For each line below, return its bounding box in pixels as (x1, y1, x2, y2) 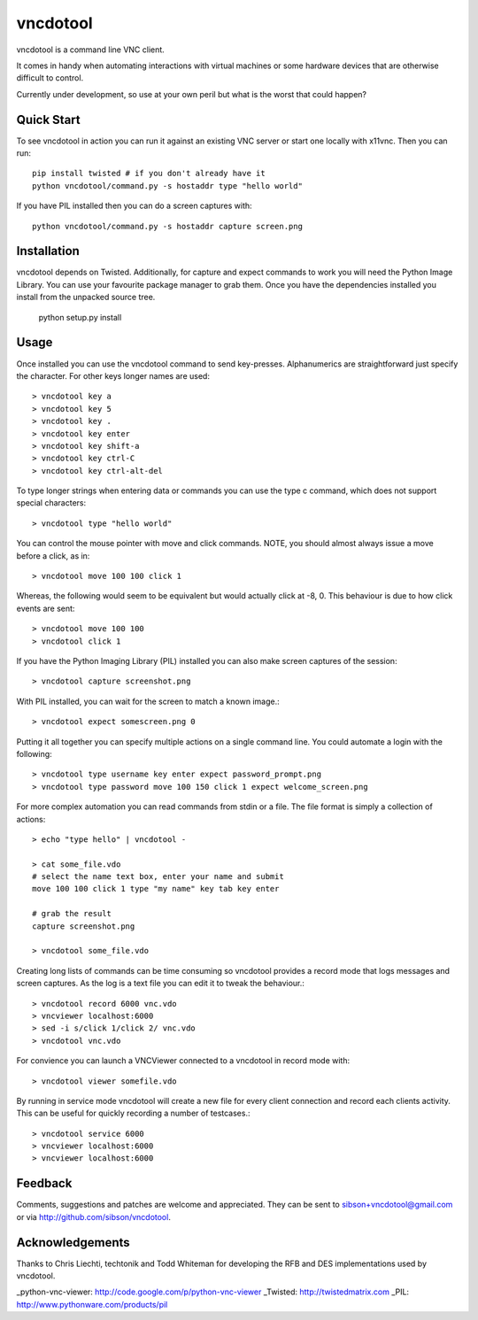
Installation (16, 243, 80, 259)
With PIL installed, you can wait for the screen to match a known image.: (16, 696, 280, 706)
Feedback (16, 1176, 73, 1191)
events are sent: (16, 603, 75, 614)
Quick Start (16, 112, 81, 127)
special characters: (16, 498, 87, 508)
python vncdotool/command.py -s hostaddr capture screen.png (32, 221, 303, 231)
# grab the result (32, 908, 112, 919)
